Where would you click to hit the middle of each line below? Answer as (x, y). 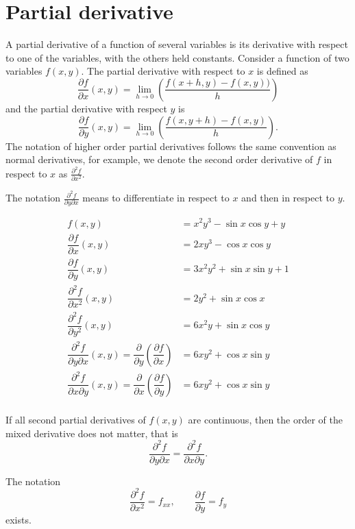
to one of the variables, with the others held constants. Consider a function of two (177, 57)
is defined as (282, 71)
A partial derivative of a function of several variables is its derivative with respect (177, 44)
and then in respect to (288, 198)
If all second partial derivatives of (76, 419)
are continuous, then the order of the (265, 419)
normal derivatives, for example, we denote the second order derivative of (159, 159)
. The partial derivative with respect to (163, 71)
